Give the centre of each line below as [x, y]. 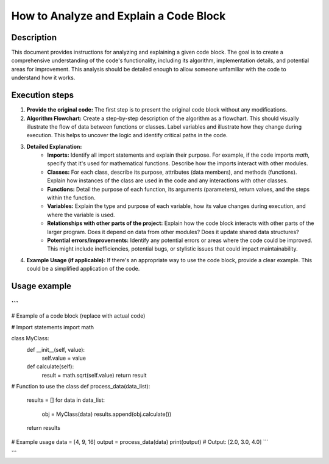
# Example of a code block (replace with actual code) [78, 316]
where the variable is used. [81, 215]
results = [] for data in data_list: [66, 400]
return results [44, 428]
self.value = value [64, 358]
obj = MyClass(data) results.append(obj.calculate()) [107, 414]
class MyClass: [30, 338]
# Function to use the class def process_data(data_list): [81, 387]
